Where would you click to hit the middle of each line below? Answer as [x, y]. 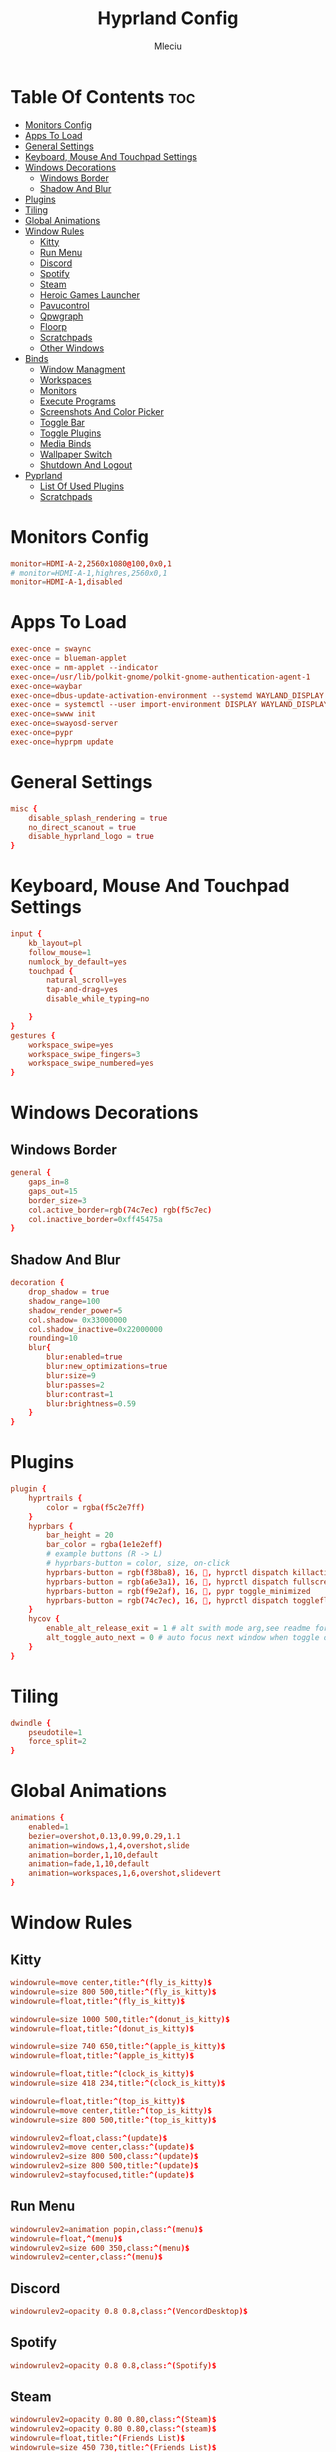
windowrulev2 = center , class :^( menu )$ [86, 2257]
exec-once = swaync [51, 649]
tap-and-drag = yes [82, 990]
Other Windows [72, 348]
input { [26, 934]
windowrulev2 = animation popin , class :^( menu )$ [106, 2229]
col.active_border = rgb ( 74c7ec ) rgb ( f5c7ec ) [120, 1210]
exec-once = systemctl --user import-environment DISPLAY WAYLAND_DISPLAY [169, 705]
